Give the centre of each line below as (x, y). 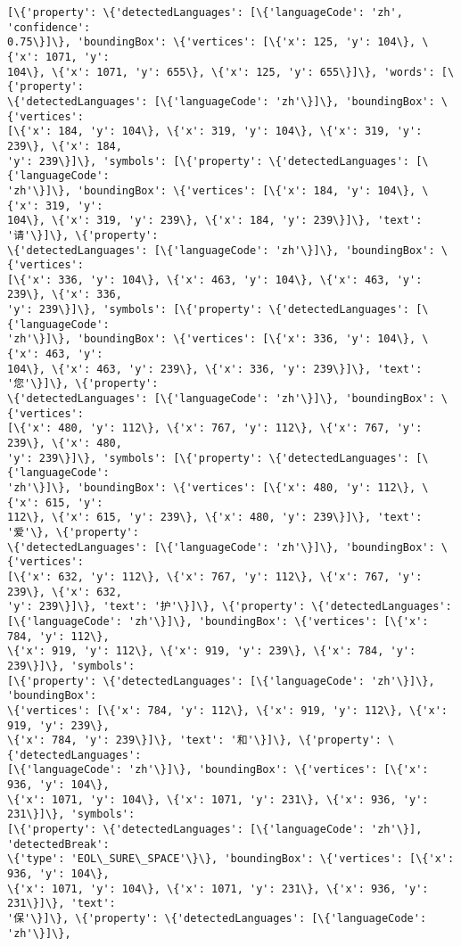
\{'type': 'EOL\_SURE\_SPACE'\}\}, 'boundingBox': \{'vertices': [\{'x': (231, 859)
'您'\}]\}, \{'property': (83, 384)
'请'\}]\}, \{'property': (83, 235)
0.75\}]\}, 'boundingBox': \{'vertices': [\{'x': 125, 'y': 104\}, (212, 42)
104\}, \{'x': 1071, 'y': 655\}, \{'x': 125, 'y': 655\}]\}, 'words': (221, 72)
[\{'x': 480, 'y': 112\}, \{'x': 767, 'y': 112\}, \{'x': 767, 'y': (215, 428)
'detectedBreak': (58, 844)
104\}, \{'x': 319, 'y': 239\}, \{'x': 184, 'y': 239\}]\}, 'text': (215, 221)
